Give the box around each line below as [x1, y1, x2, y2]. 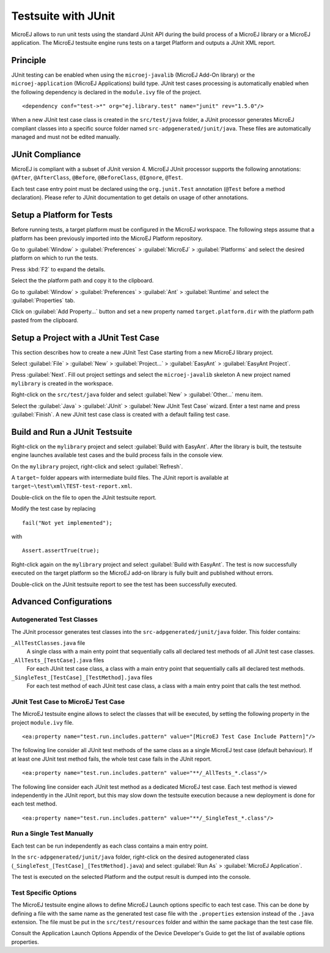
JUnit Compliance [11, 149, 81, 159]
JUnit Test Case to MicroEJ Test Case [11, 697, 125, 706]
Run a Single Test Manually [11, 829, 94, 838]
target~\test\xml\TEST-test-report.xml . [11, 483, 133, 490]
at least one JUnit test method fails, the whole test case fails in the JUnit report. [11, 755, 212, 763]
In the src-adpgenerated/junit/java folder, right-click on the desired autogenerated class [11, 853, 250, 861]
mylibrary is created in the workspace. [11, 380, 114, 387]
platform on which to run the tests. [11, 254, 98, 262]
